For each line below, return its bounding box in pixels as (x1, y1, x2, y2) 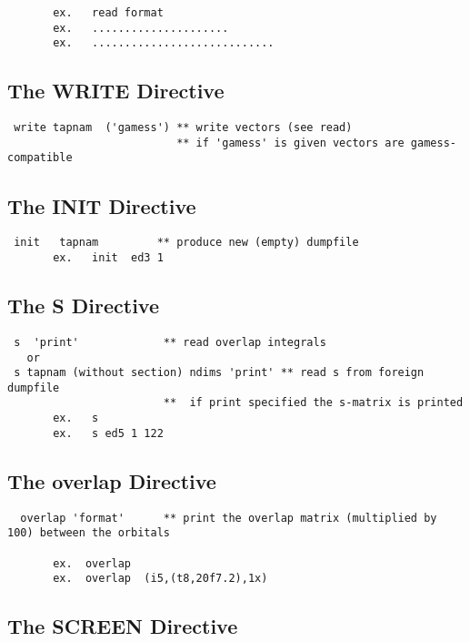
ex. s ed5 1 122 (53, 426, 164, 440)
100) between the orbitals (7, 526, 170, 540)
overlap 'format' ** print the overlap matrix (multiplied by (20, 511, 437, 525)
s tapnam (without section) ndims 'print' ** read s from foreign (14, 366, 425, 380)
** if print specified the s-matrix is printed (163, 396, 464, 410)
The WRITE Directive (7, 76, 225, 105)
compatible (7, 151, 73, 165)
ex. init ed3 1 (53, 251, 164, 264)
